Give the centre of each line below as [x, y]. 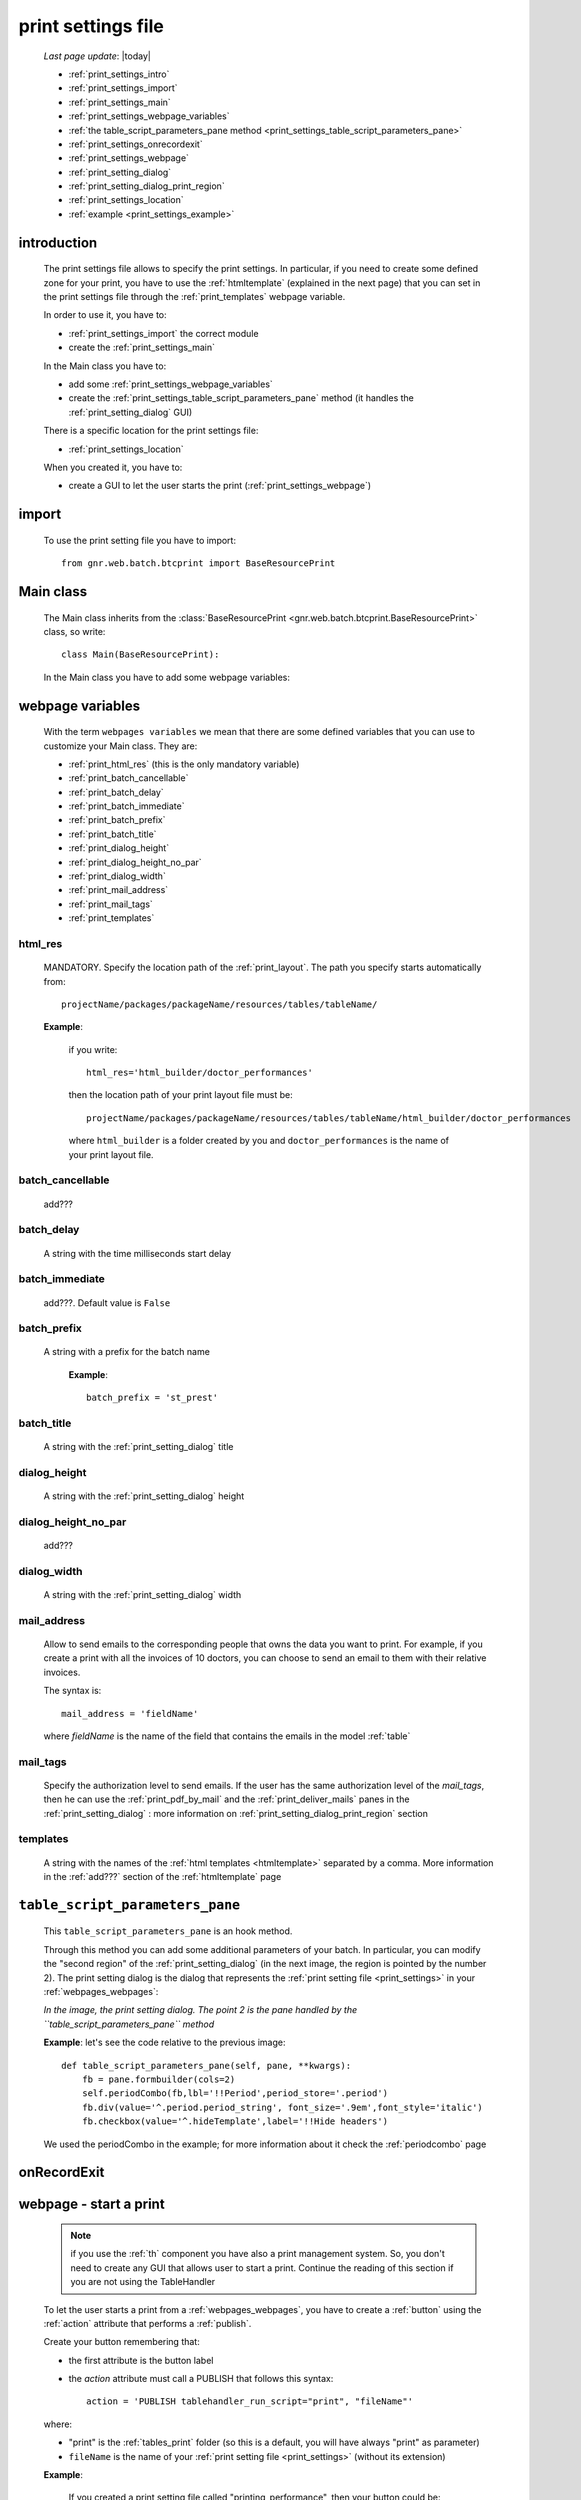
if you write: [93, 1049]
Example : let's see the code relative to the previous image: [164, 2042]
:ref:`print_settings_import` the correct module [163, 333]
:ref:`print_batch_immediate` [126, 806]
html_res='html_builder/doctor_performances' [200, 1073]
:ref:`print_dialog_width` [117, 876]
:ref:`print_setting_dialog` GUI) [130, 412]
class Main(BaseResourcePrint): [140, 654]
